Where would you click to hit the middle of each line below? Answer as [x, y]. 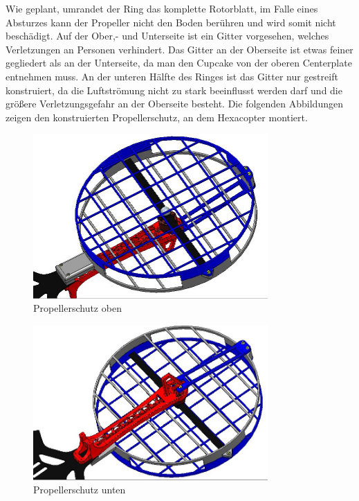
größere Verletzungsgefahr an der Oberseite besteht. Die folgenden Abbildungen [174, 104]
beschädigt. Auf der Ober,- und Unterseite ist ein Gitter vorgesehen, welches [167, 36]
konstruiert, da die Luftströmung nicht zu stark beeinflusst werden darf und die [174, 90]
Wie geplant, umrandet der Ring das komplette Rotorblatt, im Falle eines [162, 8]
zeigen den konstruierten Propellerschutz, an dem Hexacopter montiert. [157, 117]
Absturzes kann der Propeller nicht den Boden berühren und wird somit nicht [171, 22]
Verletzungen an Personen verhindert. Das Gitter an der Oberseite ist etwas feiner [179, 49]
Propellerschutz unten [80, 490]
